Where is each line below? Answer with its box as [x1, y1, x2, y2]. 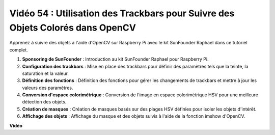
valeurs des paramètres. [22, 85, 73, 91]
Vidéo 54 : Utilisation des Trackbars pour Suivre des [9, 8, 235, 19]
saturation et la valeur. [22, 70, 69, 76]
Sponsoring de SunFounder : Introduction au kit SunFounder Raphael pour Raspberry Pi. [22, 56, 209, 62]
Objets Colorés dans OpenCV [9, 22, 136, 33]
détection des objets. [22, 99, 67, 105]
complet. [9, 46, 28, 53]
